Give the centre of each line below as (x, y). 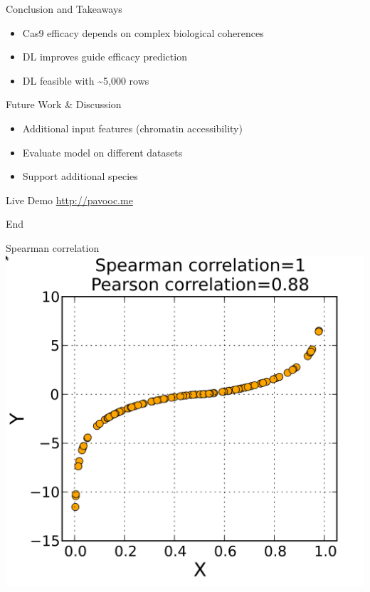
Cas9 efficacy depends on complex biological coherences (143, 32)
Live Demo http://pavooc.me (69, 200)
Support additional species (80, 176)
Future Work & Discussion (64, 104)
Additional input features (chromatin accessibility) (132, 128)
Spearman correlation (53, 247)
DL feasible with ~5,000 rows (86, 80)
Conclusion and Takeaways (64, 9)
